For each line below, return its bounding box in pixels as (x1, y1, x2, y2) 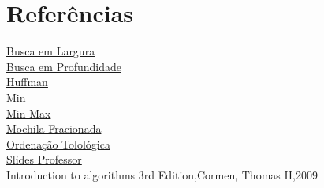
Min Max (6, 104, 51, 121)
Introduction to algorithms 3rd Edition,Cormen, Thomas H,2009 (6, 166, 318, 182)
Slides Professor (6, 151, 82, 167)
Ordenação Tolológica (6, 135, 110, 152)
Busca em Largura (6, 43, 95, 59)
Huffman (6, 73, 48, 90)
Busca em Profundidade (6, 58, 121, 74)
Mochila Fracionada (6, 120, 102, 137)
